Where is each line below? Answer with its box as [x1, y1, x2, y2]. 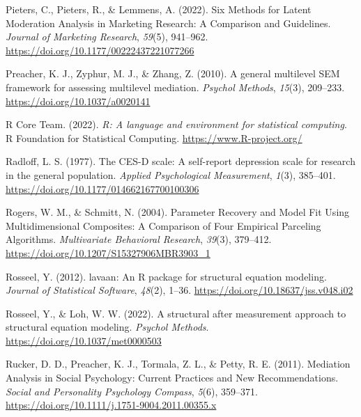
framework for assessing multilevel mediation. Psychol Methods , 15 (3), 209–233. [6, 79, 345, 94]
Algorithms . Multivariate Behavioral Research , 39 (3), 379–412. [6, 232, 272, 246]
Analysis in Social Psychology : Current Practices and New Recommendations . [6, 370, 339, 385]
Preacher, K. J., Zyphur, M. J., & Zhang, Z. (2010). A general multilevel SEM [6, 66, 340, 81]
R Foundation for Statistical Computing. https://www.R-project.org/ [6, 130, 302, 145]
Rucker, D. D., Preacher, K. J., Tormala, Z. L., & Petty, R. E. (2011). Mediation [6, 356, 351, 371]
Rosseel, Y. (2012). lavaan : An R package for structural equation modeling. [6, 269, 327, 283]
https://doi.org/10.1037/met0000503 [6, 333, 162, 347]
